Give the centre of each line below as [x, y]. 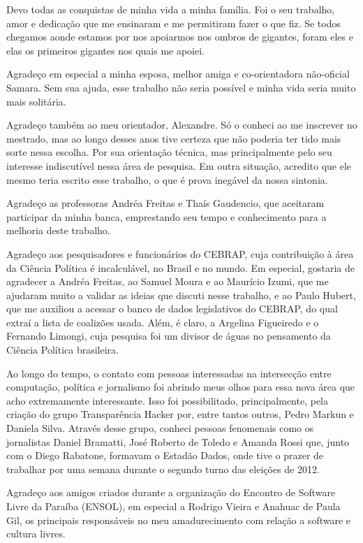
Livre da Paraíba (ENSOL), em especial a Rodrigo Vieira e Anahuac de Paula [173, 506]
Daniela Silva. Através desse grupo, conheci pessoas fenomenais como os [160, 428]
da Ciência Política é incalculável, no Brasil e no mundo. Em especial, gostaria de [181, 267]
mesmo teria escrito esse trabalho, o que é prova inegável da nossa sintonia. [167, 179]
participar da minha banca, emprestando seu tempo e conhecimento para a [166, 216]
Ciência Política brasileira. [62, 350]
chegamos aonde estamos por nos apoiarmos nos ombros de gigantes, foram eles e [180, 37]
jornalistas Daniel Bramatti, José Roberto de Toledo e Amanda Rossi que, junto [178, 441]
